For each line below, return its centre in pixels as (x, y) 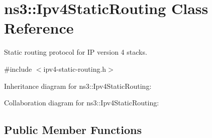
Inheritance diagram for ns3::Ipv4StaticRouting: (78, 86)
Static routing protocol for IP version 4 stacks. (76, 52)
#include (18, 68)
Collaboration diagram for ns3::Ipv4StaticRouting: (82, 103)
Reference (39, 28)
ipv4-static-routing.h (75, 68)
